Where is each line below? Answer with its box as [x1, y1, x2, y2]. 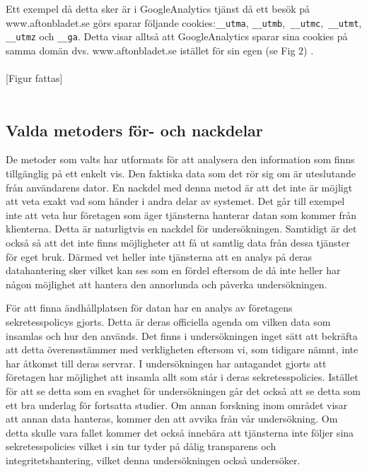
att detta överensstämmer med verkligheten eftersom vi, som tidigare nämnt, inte [6, 342, 359, 357]
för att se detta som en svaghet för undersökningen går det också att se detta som [6, 383, 361, 398]
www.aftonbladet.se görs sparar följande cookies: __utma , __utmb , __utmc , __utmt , [6, 15, 362, 30]
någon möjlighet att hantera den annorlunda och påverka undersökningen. [6, 276, 327, 291]
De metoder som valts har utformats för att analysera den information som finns [6, 152, 355, 167]
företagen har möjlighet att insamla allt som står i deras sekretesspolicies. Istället [6, 370, 359, 384]
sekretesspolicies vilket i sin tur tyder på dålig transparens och [6, 439, 276, 454]
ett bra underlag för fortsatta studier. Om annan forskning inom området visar [6, 397, 348, 412]
